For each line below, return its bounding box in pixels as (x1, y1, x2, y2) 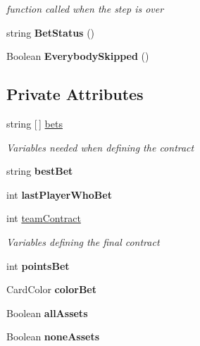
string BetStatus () (6, 25, 95, 39)
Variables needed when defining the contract (6, 140, 194, 154)
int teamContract (6, 211, 81, 225)
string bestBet (6, 163, 73, 178)
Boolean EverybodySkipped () (6, 49, 149, 63)
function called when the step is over (6, 1, 164, 16)
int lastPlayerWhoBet (6, 187, 112, 202)
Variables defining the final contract (6, 234, 160, 249)
